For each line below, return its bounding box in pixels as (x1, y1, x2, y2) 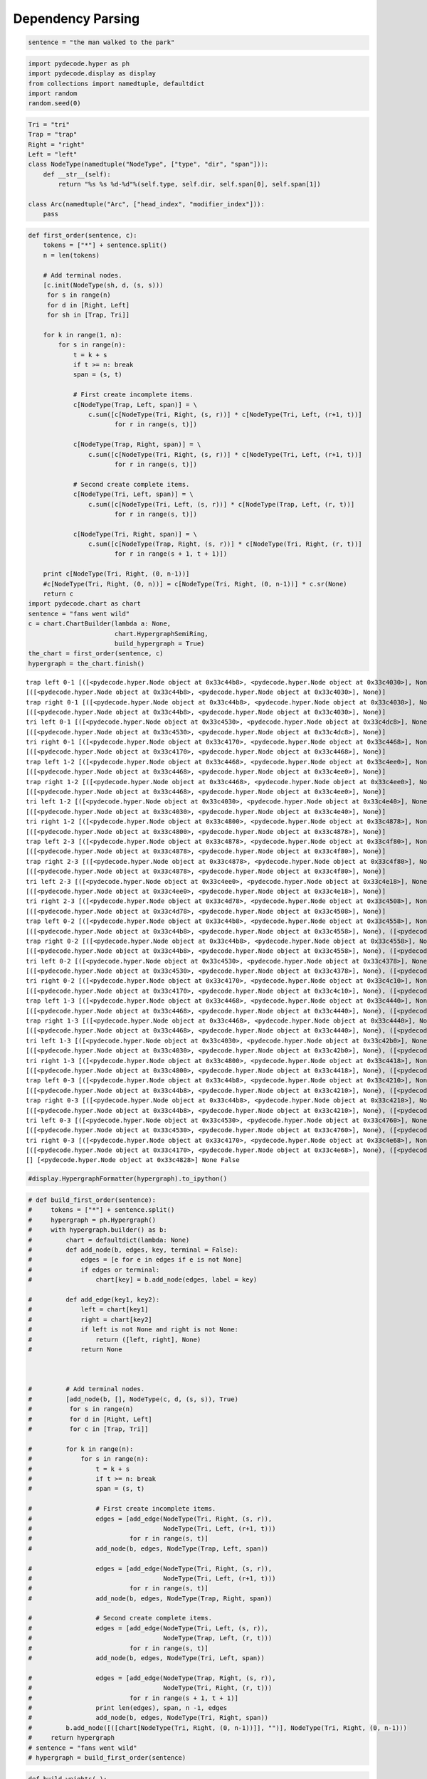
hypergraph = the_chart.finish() (28, 659, 145, 667)
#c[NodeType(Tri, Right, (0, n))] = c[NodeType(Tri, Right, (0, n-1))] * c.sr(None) (43, 580, 348, 588)
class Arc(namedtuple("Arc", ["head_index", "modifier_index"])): (28, 200, 265, 208)
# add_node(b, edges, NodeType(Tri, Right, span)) (28, 1714, 269, 1722)
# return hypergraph (28, 1733, 115, 1742)
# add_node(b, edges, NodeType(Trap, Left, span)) (28, 1544, 269, 1553)
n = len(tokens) (43, 251, 100, 259)
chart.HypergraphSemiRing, (114, 630, 209, 638)
